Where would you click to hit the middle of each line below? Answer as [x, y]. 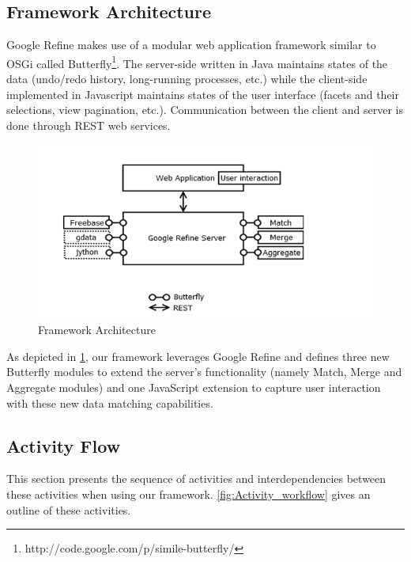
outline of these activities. [69, 509]
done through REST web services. [89, 125]
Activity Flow [64, 445]
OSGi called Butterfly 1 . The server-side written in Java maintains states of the [197, 62]
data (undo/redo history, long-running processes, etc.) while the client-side [187, 79]
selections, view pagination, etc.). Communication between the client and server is [205, 110]
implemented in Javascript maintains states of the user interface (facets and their [203, 94]
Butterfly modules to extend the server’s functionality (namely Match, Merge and [204, 372]
